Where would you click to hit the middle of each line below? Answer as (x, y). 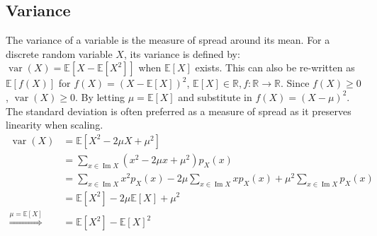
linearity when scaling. (55, 125)
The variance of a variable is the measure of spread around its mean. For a (168, 40)
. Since (295, 83)
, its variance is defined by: (182, 53)
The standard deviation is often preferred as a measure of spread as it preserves (179, 111)
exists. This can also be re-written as (275, 67)
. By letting (100, 96)
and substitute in (215, 96)
